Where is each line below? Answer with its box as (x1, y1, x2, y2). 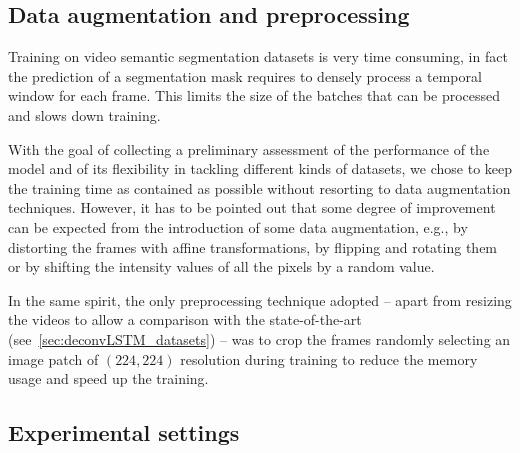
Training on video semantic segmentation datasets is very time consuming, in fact (8, 46, 508, 67)
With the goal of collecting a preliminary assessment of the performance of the (8, 138, 490, 159)
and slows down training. (8, 104, 161, 125)
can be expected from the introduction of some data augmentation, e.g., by (8, 216, 468, 237)
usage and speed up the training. (8, 368, 209, 389)
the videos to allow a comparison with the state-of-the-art (8, 309, 362, 330)
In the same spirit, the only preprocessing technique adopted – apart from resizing (8, 289, 512, 310)
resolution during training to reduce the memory (180, 348, 478, 369)
